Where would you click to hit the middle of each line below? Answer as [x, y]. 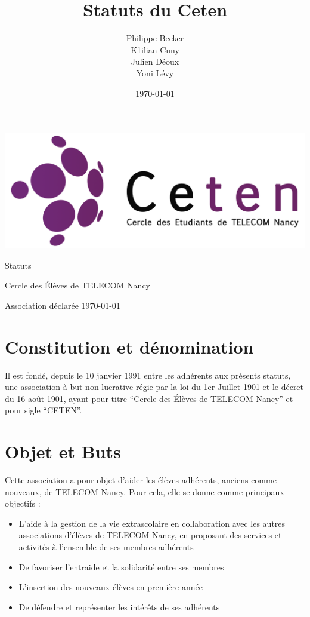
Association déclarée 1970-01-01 [63, 305]
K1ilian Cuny [155, 49]
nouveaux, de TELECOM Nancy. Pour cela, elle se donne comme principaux [145, 491]
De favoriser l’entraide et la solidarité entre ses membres [121, 567]
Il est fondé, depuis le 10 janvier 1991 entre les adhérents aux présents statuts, [148, 375]
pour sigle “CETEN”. [44, 410]
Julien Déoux [155, 61]
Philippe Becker [155, 38]
